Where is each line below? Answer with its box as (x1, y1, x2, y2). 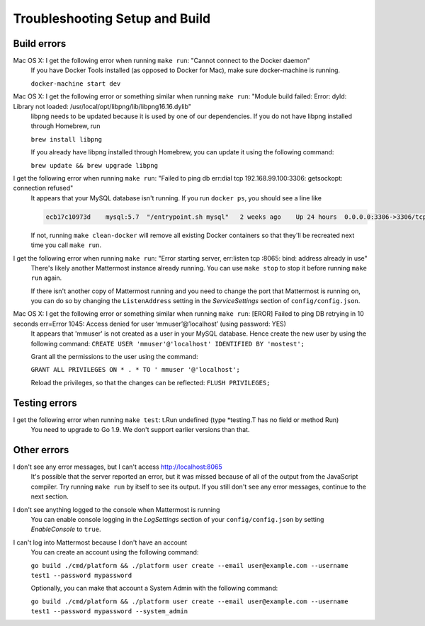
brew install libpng (30, 135, 103, 143)
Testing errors (13, 397, 77, 409)
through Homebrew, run (30, 122, 101, 130)
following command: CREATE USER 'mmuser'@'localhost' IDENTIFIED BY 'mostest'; (30, 339, 305, 348)
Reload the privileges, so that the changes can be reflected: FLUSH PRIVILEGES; (30, 378, 271, 387)
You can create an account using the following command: (30, 548, 199, 557)
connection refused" (13, 184, 74, 193)
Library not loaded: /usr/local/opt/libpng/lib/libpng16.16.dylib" (13, 102, 191, 110)
